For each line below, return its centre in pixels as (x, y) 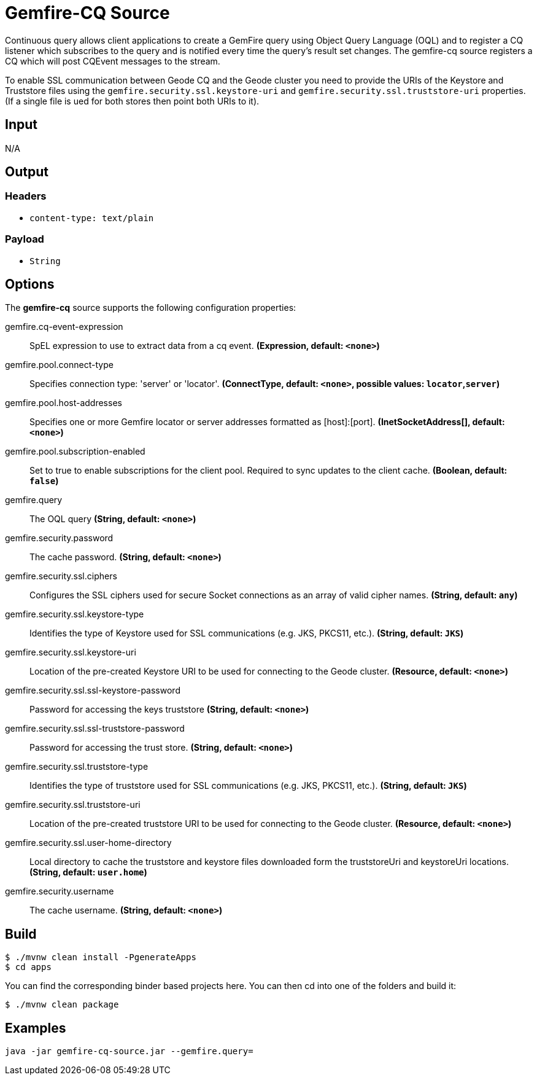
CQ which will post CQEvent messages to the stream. (113, 61)
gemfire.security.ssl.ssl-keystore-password (93, 691)
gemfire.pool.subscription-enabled (75, 452)
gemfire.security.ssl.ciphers (61, 576)
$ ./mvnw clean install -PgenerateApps (101, 957)
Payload (25, 239)
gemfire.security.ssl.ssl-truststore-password (95, 729)
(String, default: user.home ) (88, 872)
